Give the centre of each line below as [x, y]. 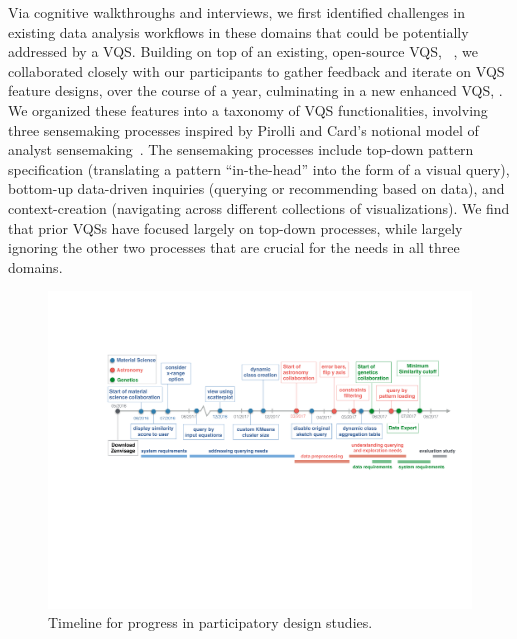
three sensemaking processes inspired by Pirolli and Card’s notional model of [243, 129]
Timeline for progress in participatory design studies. [210, 622]
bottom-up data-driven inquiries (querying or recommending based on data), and [256, 188]
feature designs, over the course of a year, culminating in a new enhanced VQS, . [255, 90]
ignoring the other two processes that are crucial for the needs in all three [234, 247]
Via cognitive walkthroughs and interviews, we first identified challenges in [236, 12]
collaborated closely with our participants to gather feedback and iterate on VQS [256, 70]
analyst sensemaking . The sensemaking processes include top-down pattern [241, 149]
